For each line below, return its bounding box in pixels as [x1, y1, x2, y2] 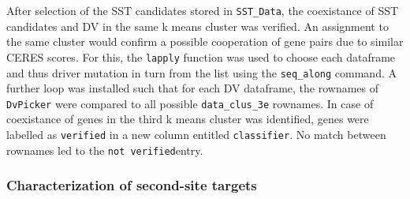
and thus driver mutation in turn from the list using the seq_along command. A [6, 64, 397, 81]
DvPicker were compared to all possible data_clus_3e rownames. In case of [6, 95, 374, 111]
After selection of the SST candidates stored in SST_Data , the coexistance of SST [6, 2, 399, 18]
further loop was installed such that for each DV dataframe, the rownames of [6, 80, 379, 96]
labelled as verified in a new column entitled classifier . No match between [6, 126, 386, 142]
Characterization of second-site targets [6, 175, 257, 195]
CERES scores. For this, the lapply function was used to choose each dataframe [6, 48, 396, 65]
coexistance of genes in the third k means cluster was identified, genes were [6, 111, 369, 127]
